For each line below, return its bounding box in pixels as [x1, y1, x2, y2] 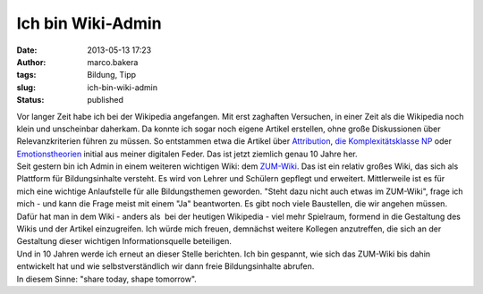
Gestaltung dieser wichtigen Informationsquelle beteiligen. [16, 236, 232, 247]
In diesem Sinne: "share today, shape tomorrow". [16, 273, 197, 284]
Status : [16, 95, 45, 105]
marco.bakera [87, 56, 139, 67]
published [87, 95, 124, 105]
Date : [16, 45, 38, 55]
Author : [16, 56, 47, 67]
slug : [16, 81, 36, 93]
